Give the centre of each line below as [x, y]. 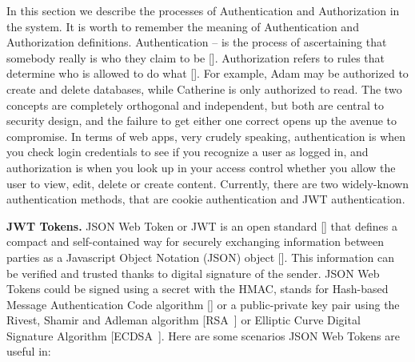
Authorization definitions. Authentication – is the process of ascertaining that [197, 42]
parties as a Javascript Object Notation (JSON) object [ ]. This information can [201, 257]
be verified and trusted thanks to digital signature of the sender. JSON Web [193, 273]
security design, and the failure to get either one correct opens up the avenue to [202, 121]
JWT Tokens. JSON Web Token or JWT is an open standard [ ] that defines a [202, 225]
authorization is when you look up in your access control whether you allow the [201, 167]
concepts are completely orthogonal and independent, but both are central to [195, 105]
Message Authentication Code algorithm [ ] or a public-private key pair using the [203, 304]
